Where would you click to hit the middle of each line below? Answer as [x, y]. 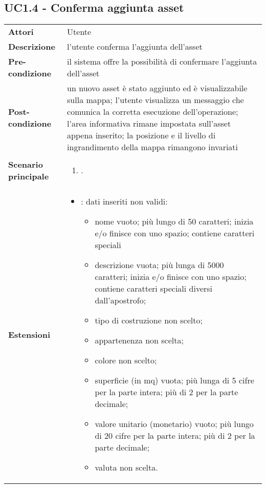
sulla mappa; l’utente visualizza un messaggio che [156, 100]
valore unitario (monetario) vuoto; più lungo [174, 424]
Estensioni [29, 334]
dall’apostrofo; [120, 300]
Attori [21, 32]
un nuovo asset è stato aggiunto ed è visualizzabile [157, 88]
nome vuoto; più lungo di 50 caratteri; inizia [174, 221]
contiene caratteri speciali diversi [154, 289]
